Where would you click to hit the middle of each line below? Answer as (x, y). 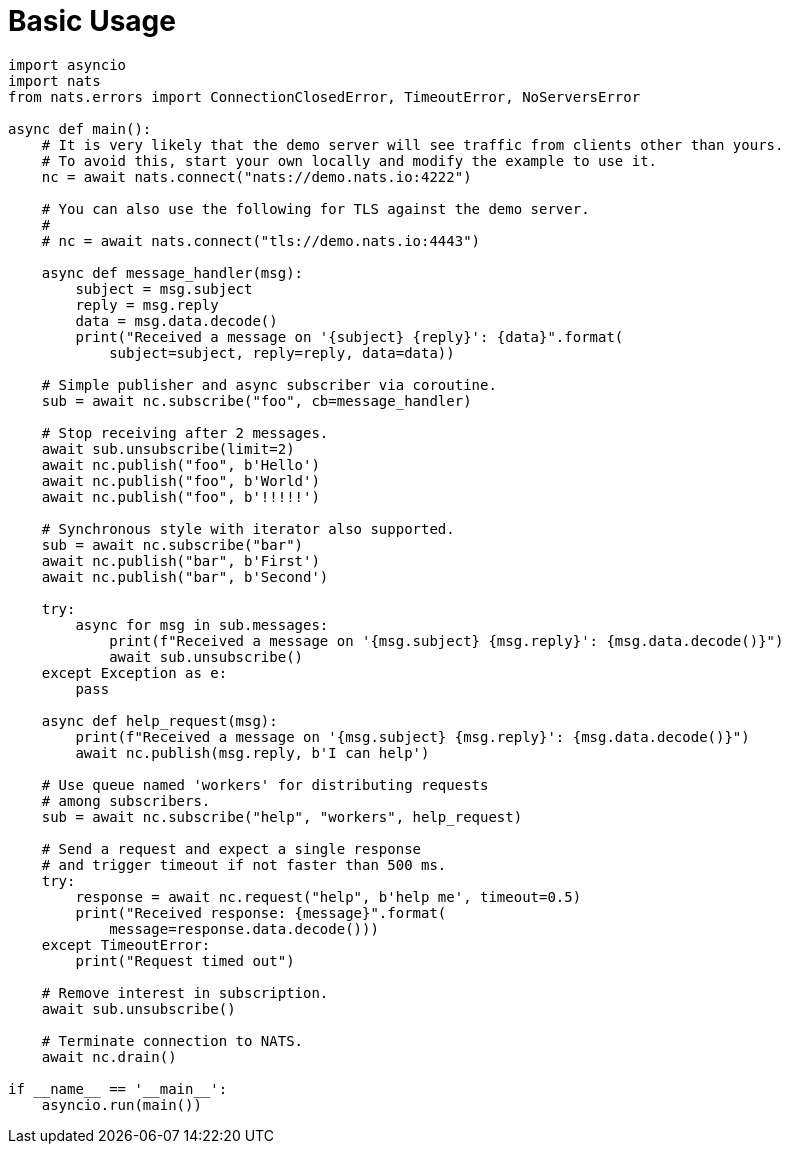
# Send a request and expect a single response (231, 848)
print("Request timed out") (185, 960)
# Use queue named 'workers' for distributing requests (265, 784)
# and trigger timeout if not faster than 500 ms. (244, 864)
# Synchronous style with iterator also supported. (248, 528)
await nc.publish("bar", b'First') (180, 560)
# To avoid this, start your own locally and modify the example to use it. (349, 160)
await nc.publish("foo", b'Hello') (180, 464)
